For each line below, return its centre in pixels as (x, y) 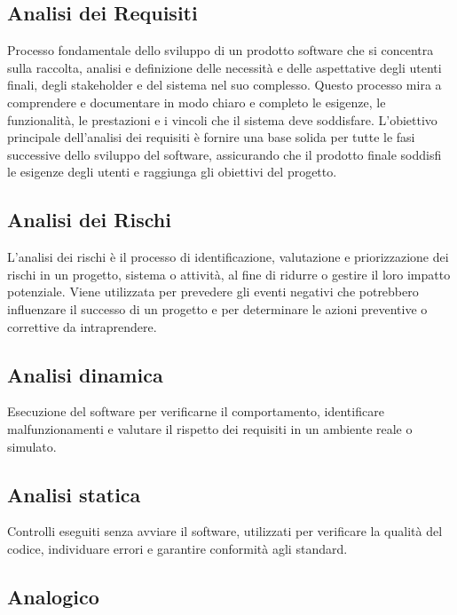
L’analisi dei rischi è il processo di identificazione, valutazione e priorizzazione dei (228, 257)
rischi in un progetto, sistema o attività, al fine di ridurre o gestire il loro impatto (229, 274)
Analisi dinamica (85, 374)
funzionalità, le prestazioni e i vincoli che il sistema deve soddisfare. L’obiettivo (222, 119)
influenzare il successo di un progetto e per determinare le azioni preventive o (217, 308)
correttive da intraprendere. (82, 326)
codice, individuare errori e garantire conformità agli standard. (177, 548)
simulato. (32, 446)
